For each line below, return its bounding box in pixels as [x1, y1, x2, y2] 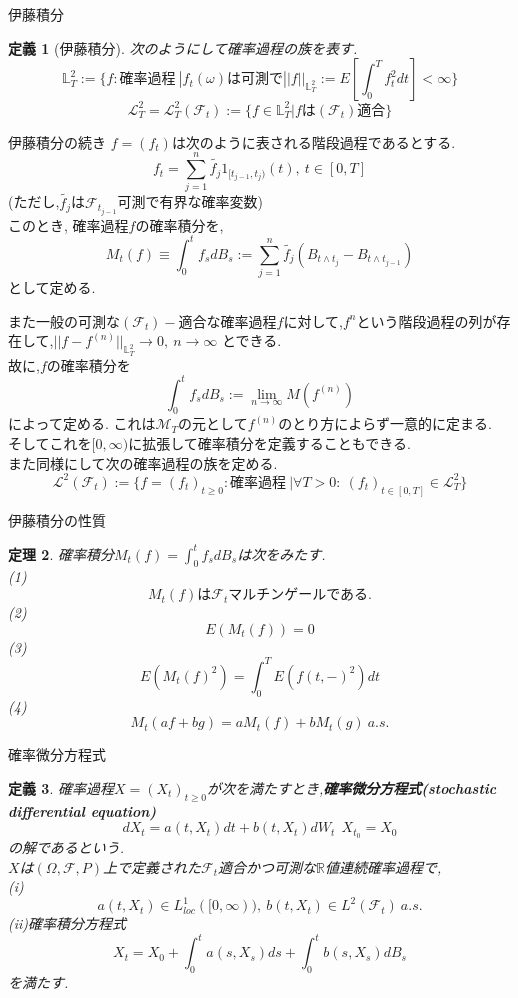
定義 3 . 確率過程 [8, 777, 114, 798]
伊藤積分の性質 [8, 509, 106, 530]
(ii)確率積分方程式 [8, 913, 127, 934]
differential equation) [8, 800, 157, 821]
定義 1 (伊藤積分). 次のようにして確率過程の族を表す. [8, 37, 358, 58]
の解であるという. [8, 836, 125, 857]
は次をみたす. [237, 543, 326, 564]
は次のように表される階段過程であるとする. [171, 131, 456, 152]
